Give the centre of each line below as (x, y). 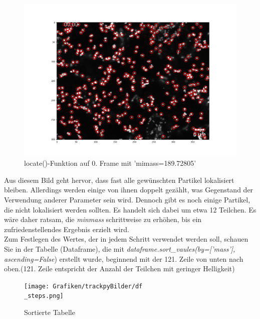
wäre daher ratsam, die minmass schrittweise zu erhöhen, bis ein (103, 219)
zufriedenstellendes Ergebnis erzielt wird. (67, 229)
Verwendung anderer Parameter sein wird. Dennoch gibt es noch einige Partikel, (127, 200)
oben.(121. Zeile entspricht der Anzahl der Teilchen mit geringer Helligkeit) (119, 269)
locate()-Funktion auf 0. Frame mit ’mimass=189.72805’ (110, 163)
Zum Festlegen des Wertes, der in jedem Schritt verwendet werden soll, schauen (126, 239)
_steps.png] (44, 296)
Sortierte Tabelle (50, 312)
